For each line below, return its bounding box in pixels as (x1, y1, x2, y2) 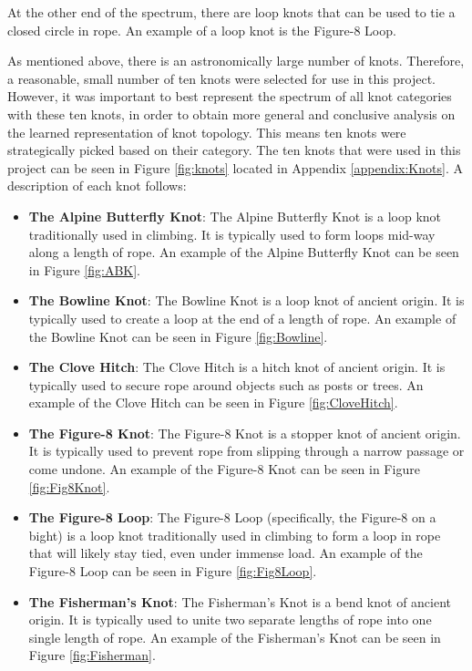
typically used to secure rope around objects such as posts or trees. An (28, 375, 424, 394)
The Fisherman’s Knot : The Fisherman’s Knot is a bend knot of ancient (28, 592, 452, 611)
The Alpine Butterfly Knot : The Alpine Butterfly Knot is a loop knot (28, 206, 442, 225)
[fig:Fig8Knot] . (28, 477, 110, 496)
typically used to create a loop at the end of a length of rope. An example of (28, 308, 457, 327)
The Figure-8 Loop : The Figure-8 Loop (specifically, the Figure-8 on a (28, 508, 436, 527)
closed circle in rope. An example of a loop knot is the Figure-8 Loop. (7, 20, 396, 39)
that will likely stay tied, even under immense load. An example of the (28, 543, 423, 563)
